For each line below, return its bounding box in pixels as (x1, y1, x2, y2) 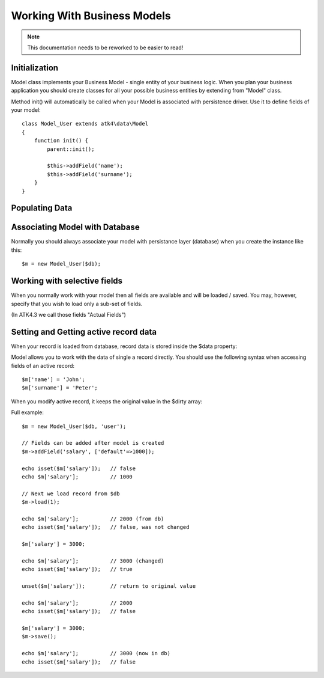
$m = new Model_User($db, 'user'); (22, 423, 127, 430)
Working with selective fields (11, 276, 123, 286)
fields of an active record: (11, 362, 75, 369)
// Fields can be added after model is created (22, 439, 164, 447)
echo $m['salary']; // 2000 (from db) (22, 515, 164, 522)
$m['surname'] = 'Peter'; (22, 385, 98, 391)
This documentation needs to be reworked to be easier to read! (27, 44, 184, 51)
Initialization (11, 63, 59, 73)
